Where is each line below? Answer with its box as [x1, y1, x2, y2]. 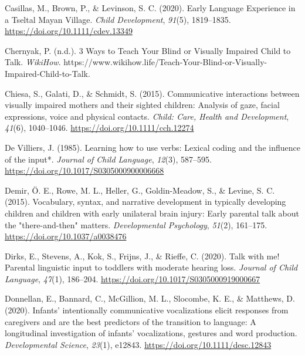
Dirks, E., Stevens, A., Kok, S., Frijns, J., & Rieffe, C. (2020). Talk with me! [5, 249, 280, 262]
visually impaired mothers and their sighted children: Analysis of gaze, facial [5, 99, 280, 111]
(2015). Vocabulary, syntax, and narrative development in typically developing [5, 195, 286, 208]
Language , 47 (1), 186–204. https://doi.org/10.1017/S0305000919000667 [5, 272, 260, 285]
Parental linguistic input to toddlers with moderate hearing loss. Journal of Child [5, 261, 298, 273]
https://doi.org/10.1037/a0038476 [5, 230, 127, 242]
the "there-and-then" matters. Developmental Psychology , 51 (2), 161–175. [5, 218, 267, 231]
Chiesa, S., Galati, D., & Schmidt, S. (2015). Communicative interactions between [5, 87, 300, 99]
